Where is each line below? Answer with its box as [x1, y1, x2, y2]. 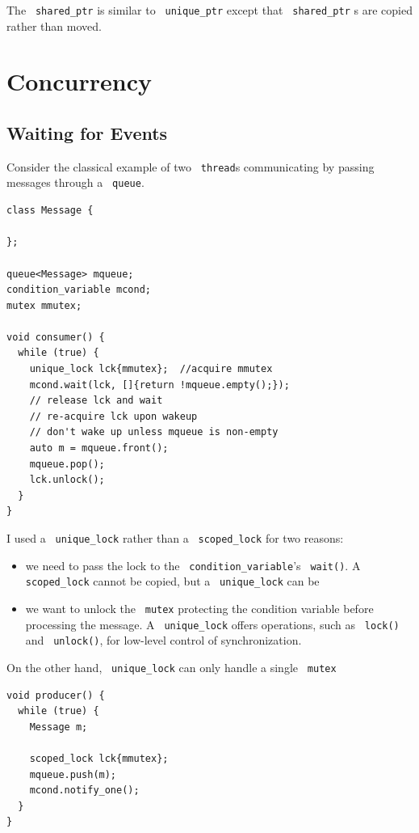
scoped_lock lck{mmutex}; [29, 752, 169, 764]
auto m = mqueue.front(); [29, 442, 169, 455]
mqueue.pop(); [29, 458, 105, 470]
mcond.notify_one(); [29, 784, 140, 797]
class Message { [6, 205, 94, 217]
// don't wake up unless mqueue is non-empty [29, 426, 279, 438]
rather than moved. [6, 17, 102, 34]
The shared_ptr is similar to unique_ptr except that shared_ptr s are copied [6, 2, 413, 18]
